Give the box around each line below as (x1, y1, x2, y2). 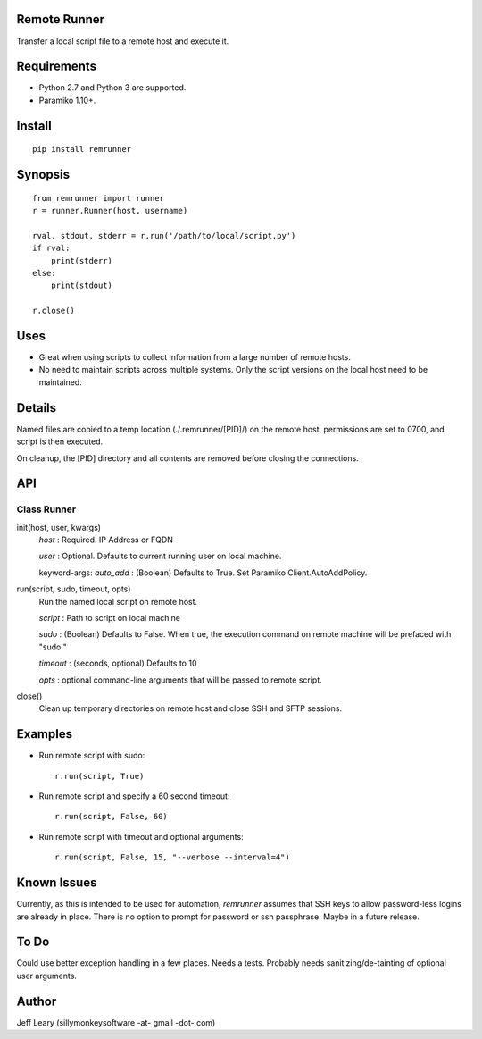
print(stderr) (50, 256, 113, 265)
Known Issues (16, 876, 97, 891)
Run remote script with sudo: (38, 750, 145, 761)
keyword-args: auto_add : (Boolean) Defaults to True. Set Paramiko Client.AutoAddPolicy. (38, 567, 368, 578)
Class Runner (16, 503, 76, 515)
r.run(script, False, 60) (54, 811, 169, 822)
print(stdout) (50, 281, 113, 290)
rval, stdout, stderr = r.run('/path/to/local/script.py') (32, 230, 296, 240)
